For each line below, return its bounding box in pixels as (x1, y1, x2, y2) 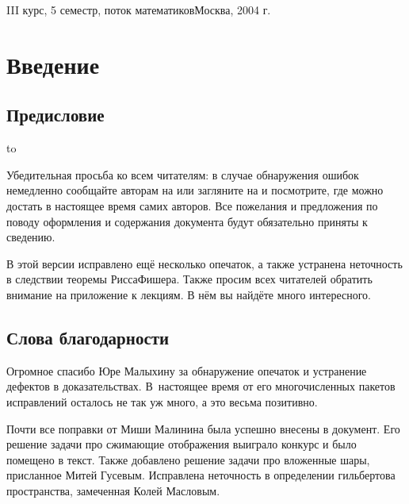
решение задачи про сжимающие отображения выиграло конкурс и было (6, 436, 357, 452)
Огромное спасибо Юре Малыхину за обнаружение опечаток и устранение (6, 362, 367, 379)
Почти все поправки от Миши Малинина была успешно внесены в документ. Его (6, 420, 400, 437)
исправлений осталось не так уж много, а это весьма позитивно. (6, 393, 318, 410)
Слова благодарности (6, 325, 170, 349)
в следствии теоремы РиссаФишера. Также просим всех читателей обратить (6, 271, 373, 287)
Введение (6, 48, 100, 80)
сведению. (6, 229, 55, 245)
